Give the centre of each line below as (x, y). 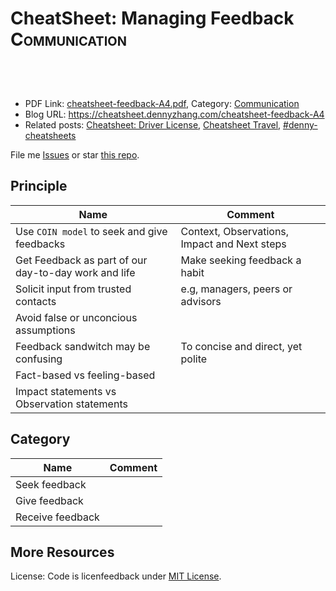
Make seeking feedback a (241, 260)
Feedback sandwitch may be (83, 346)
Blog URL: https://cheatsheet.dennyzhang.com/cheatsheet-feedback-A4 (174, 114)
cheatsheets (50, 135)
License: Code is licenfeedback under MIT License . (116, 576)
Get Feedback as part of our (81, 260)
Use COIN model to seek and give (91, 231)
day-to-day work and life (75, 272)
